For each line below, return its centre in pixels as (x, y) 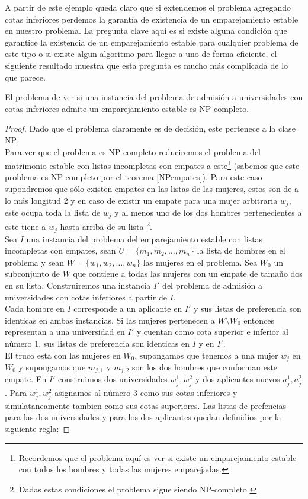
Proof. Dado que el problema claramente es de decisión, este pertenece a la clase (150, 128)
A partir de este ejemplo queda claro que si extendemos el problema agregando (148, 7)
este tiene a (25, 227)
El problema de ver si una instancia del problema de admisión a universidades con (154, 97)
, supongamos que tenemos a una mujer (206, 355)
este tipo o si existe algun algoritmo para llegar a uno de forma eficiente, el (141, 54)
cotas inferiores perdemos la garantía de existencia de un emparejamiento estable (152, 19)
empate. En (26, 379)
